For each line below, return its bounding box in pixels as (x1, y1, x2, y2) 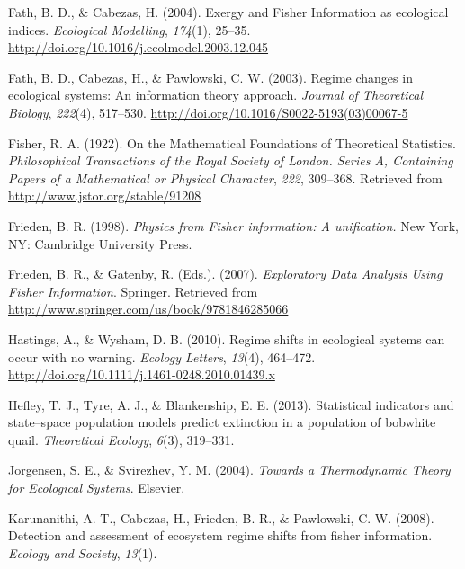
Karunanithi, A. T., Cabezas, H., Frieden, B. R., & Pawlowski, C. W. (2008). (8, 508, 434, 527)
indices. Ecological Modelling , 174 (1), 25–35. (8, 20, 251, 39)
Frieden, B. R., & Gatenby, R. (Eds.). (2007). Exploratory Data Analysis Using (8, 264, 443, 283)
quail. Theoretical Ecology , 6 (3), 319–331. (8, 430, 235, 449)
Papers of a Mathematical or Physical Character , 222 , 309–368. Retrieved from (8, 168, 443, 187)
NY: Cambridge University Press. (8, 234, 192, 253)
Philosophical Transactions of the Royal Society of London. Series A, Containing (8, 151, 453, 170)
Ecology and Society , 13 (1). (8, 543, 157, 562)
